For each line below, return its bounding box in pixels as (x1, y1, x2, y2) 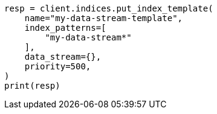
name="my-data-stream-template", (24, 13, 183, 23)
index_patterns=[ (24, 23, 106, 33)
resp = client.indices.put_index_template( (4, 4, 213, 13)
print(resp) (4, 81, 60, 90)
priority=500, (24, 62, 91, 71)
